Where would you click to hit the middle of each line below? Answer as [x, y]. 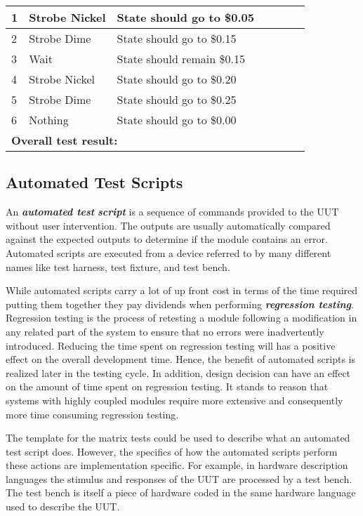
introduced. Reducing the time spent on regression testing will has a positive [171, 345]
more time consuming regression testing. [92, 414]
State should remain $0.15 [181, 59]
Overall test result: [65, 140]
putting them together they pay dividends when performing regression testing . [180, 304]
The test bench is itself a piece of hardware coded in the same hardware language [181, 492]
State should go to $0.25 [177, 99]
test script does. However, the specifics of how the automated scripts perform [172, 451]
